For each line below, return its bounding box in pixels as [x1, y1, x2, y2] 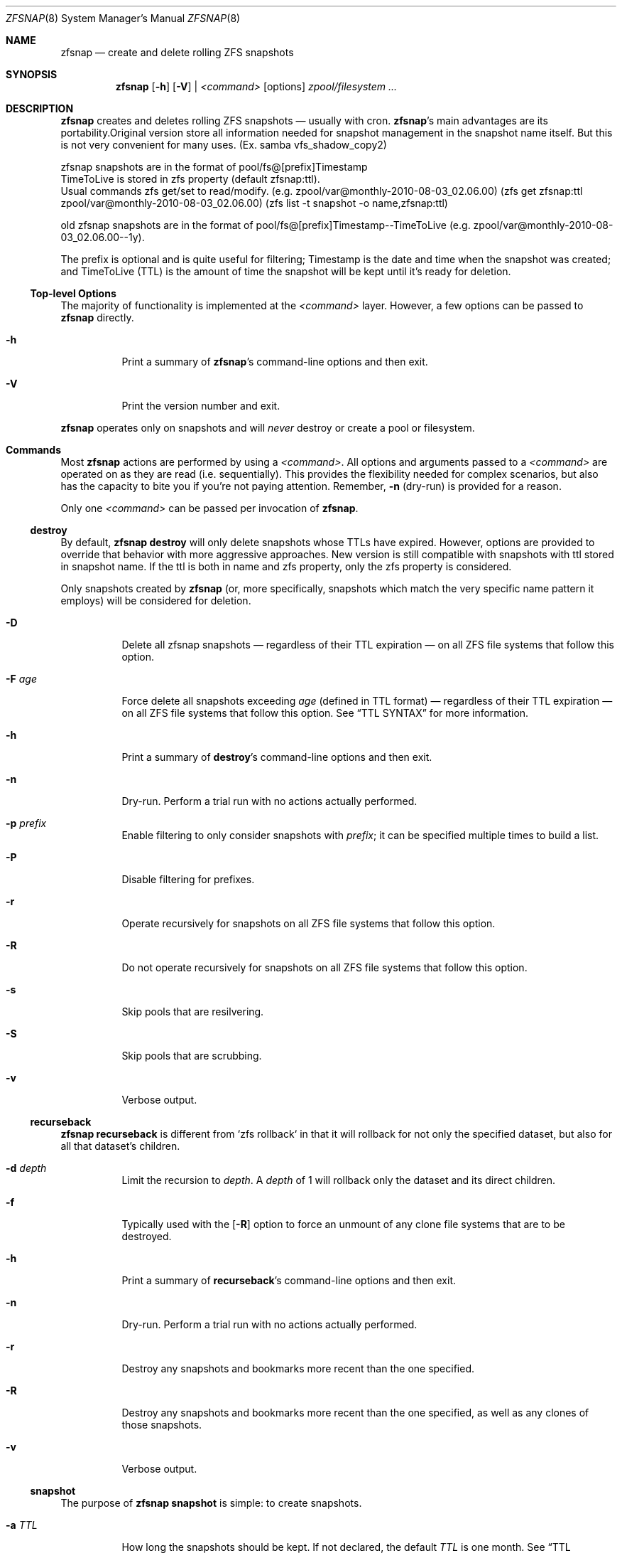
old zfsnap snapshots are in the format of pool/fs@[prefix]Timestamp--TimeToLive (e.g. [60, 219, 471, 231]
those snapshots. [121, 1419, 202, 1431]
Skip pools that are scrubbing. [121, 1050, 262, 1062]
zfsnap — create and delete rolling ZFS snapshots [60, 46, 294, 58]
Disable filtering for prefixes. [121, 873, 255, 885]
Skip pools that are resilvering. [121, 1005, 264, 1018]
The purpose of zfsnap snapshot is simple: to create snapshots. [60, 1497, 362, 1509]
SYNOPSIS [6, 68, 58, 80]
